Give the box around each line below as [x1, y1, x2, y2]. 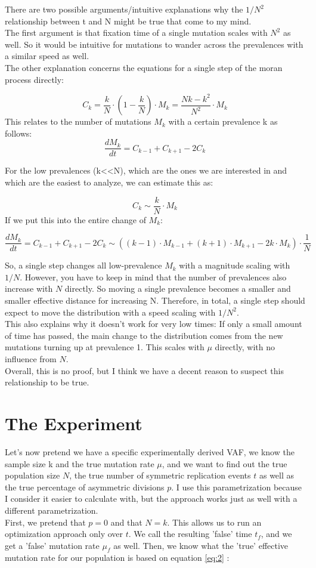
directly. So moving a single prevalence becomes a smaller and [64, 282, 291, 295]
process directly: [5, 73, 64, 85]
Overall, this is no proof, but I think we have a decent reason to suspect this [5, 364, 284, 376]
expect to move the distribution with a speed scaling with [5, 305, 216, 318]
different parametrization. [5, 504, 98, 516]
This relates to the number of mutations [5, 115, 151, 128]
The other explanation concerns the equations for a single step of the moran [5, 61, 283, 73]
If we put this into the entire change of [5, 213, 146, 226]
